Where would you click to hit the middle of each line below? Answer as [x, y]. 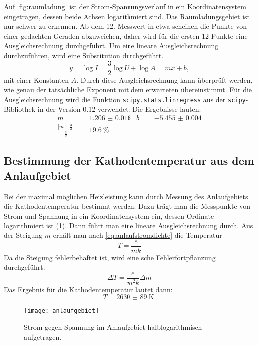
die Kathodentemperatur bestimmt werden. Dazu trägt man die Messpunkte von [127, 206]
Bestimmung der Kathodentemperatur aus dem [129, 161]
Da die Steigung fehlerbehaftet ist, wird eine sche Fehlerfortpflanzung [110, 257]
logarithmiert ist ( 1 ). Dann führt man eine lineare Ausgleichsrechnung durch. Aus [129, 225]
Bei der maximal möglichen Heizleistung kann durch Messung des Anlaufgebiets [126, 196]
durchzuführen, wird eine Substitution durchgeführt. [84, 55]
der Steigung [23, 235]
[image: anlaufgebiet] [62, 311]
